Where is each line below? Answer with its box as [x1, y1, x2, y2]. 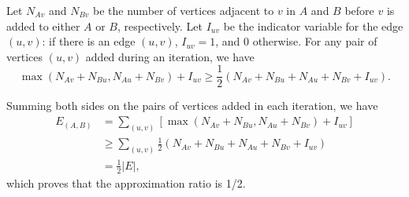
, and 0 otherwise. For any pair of [215, 33, 377, 49]
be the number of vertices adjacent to [93, 2, 274, 18]
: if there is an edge [42, 33, 136, 49]
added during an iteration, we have [85, 48, 255, 64]
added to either [6, 17, 80, 34]
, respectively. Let [117, 17, 203, 34]
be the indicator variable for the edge [223, 17, 403, 34]
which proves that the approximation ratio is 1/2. [6, 174, 246, 191]
